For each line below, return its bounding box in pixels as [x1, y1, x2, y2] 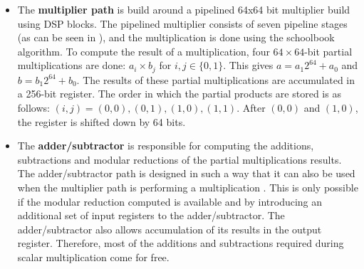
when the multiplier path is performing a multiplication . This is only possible [17, 179, 358, 194]
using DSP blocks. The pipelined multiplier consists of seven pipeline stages [17, 16, 348, 31]
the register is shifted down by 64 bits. [17, 114, 186, 129]
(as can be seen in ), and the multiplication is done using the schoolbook [17, 30, 335, 45]
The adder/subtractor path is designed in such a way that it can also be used [17, 166, 355, 181]
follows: [17, 100, 50, 115]
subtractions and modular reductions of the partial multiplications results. [17, 152, 342, 167]
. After [236, 100, 266, 115]
